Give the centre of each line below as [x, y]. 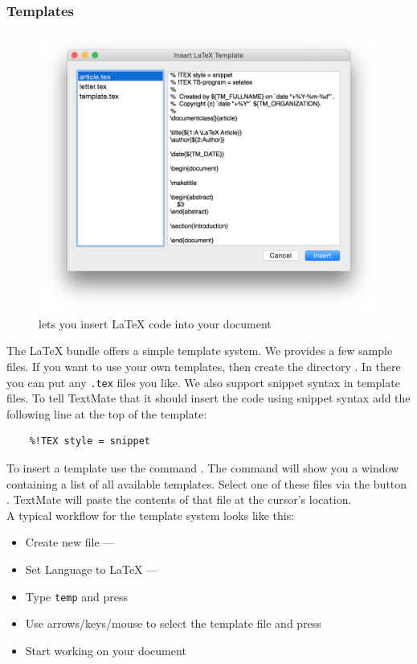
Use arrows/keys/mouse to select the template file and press [173, 623]
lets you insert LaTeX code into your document [155, 323]
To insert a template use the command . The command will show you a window [203, 468]
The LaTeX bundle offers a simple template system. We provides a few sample [200, 351]
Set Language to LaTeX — [92, 569]
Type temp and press [77, 596]
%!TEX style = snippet [90, 441]
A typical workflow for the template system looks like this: [151, 515]
